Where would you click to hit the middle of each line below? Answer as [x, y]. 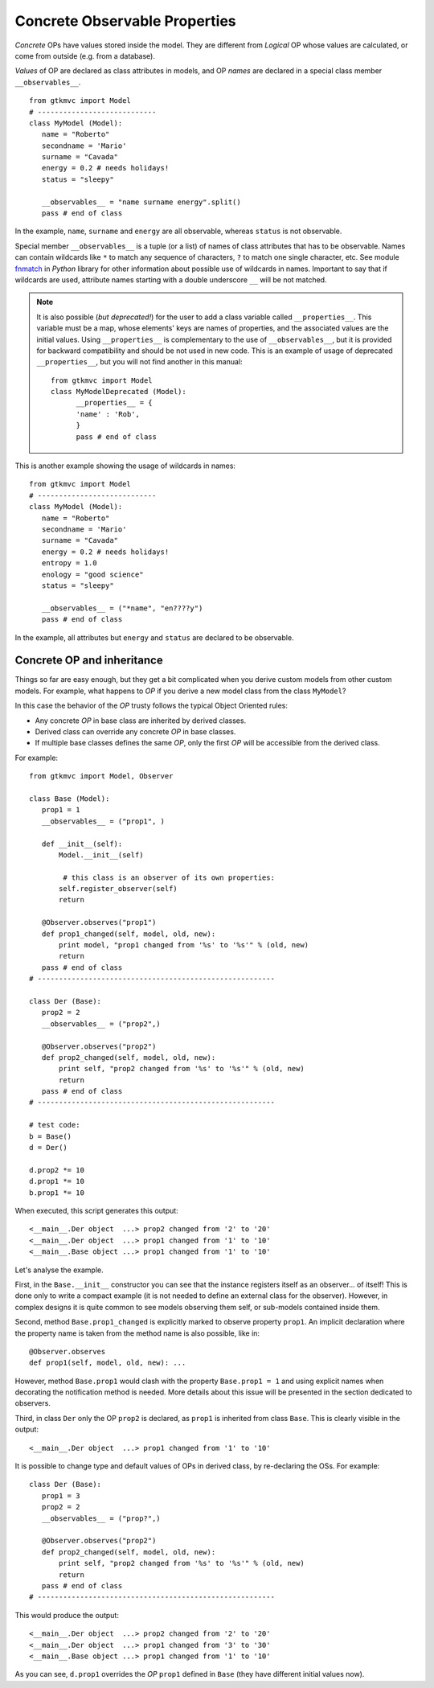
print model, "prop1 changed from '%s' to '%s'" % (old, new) [184, 945]
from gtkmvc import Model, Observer [101, 776]
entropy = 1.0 [69, 563]
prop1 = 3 [61, 1495]
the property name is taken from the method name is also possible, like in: [137, 1333]
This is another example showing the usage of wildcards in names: [125, 466]
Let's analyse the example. [59, 1270]
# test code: [55, 1125]
